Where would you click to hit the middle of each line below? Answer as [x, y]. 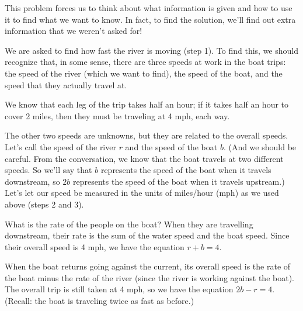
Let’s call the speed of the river [60, 146]
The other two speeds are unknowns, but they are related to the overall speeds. [147, 135]
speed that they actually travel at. [66, 84]
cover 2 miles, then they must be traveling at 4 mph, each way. [117, 115]
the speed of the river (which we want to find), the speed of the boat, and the [144, 73]
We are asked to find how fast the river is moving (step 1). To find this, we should [152, 50]
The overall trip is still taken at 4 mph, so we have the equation [119, 289]
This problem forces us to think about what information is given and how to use [149, 8]
